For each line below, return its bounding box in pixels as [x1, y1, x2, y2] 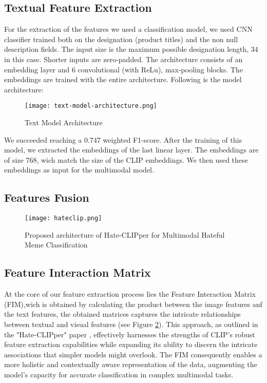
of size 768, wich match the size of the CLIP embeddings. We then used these [4, 154, 248, 165]
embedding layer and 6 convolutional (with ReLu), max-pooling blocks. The [4, 64, 243, 74]
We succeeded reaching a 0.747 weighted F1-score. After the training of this [4, 134, 242, 145]
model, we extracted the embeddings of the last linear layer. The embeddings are [4, 144, 259, 155]
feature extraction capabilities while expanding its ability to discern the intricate [4, 339, 258, 350]
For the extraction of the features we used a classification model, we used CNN [4, 24, 253, 34]
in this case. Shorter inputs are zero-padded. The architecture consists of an [4, 53, 243, 64]
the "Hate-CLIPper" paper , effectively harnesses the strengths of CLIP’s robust [4, 329, 255, 339]
